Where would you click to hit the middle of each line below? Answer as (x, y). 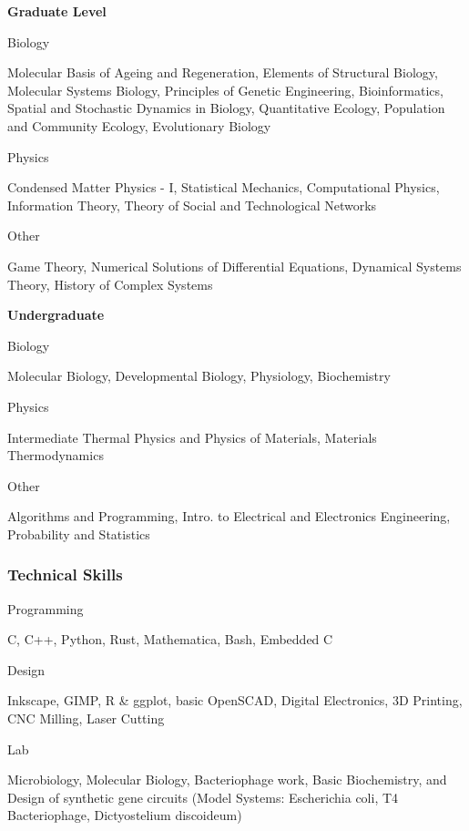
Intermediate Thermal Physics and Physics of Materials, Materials (192, 437)
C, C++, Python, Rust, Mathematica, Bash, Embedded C (170, 639)
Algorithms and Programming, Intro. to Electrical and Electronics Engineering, (229, 516)
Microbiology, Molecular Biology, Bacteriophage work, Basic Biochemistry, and (227, 780)
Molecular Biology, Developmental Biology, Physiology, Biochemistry (199, 376)
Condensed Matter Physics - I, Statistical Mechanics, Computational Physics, (224, 187)
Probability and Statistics (79, 533)
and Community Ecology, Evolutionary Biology (139, 125)
